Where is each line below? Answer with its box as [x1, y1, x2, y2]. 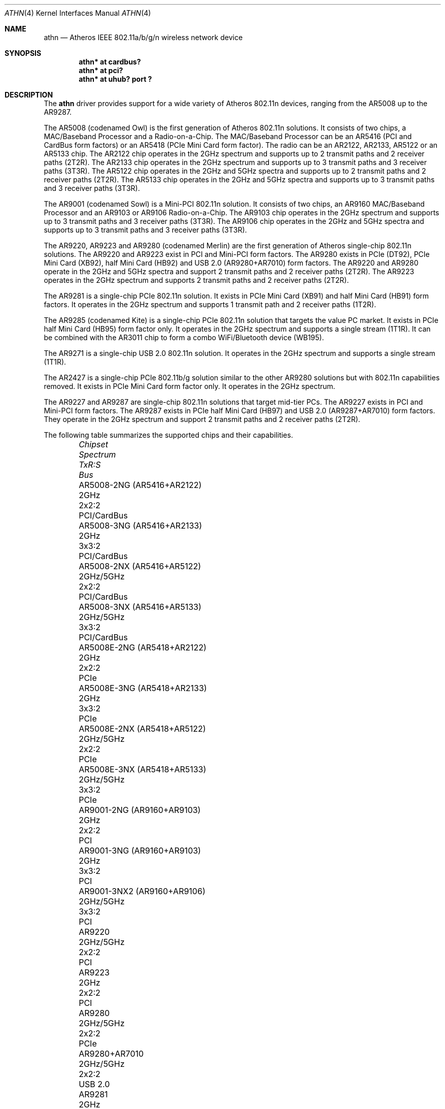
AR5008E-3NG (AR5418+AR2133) [79, 683, 207, 693]
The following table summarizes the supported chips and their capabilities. [44, 431, 293, 439]
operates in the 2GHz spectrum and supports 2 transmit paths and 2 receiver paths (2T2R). [44, 276, 349, 284]
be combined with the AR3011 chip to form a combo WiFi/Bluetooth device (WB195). [44, 333, 324, 342]
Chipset [79, 439, 108, 449]
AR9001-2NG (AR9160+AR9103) [79, 805, 201, 815]
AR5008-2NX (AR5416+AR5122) [79, 561, 201, 571]
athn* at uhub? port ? [79, 75, 152, 83]
